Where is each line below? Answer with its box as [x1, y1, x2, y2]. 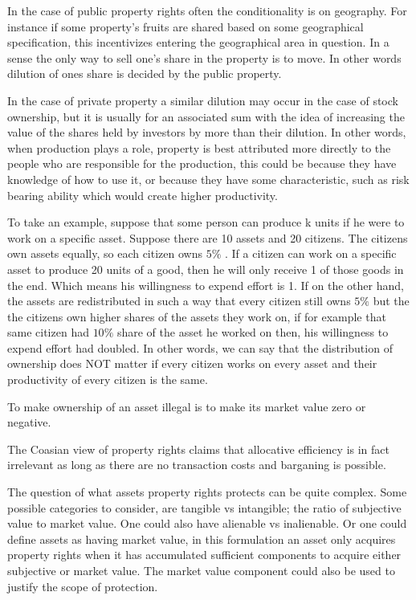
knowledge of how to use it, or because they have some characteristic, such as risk [7, 170, 410, 187]
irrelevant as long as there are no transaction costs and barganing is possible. [7, 456, 386, 473]
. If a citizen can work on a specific [225, 245, 397, 262]
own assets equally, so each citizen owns [7, 245, 202, 262]
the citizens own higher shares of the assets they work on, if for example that [7, 308, 386, 324]
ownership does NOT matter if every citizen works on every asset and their [7, 355, 377, 372]
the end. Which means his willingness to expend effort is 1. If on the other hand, [7, 276, 404, 293]
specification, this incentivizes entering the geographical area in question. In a [7, 34, 389, 51]
